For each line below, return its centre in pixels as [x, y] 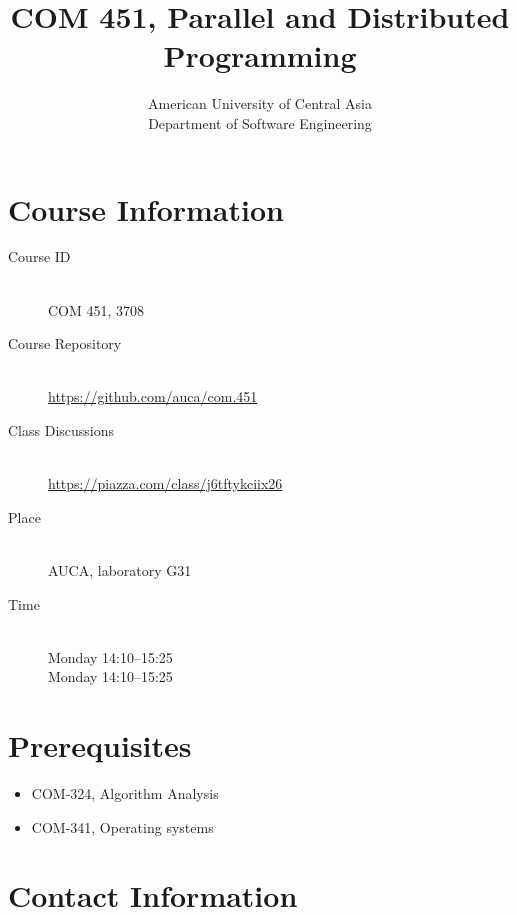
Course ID [39, 256]
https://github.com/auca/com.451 [153, 396]
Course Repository [65, 343]
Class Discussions [61, 430]
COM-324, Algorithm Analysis [125, 793]
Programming [260, 55]
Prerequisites [100, 745]
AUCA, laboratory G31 [120, 569]
